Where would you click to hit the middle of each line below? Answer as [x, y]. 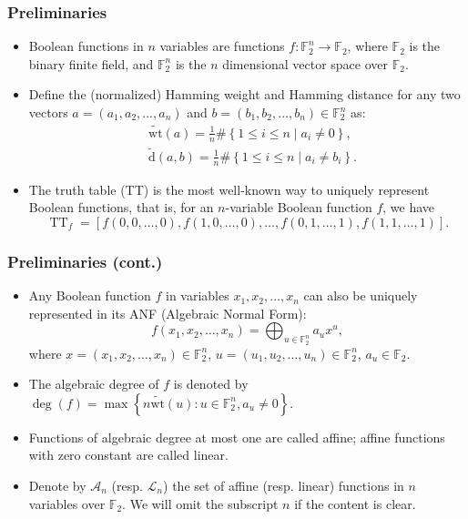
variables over [67, 503]
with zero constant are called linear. [128, 455]
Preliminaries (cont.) [85, 261]
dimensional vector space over [305, 63]
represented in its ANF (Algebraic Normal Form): [168, 313]
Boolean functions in [86, 46]
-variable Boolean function [299, 207]
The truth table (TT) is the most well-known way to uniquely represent [229, 189]
